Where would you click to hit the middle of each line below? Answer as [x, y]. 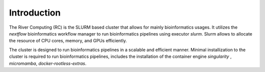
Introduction [35, 13]
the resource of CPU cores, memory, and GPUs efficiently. [68, 41]
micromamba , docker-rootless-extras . [48, 63]
